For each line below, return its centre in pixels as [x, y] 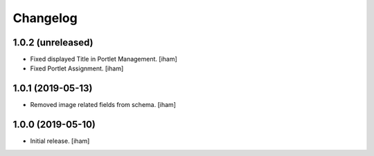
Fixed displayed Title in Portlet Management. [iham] [104, 59]
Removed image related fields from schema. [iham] [103, 105]
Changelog [45, 18]
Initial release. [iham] [60, 141]
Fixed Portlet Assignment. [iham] [77, 68]
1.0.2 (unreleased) [53, 42]
